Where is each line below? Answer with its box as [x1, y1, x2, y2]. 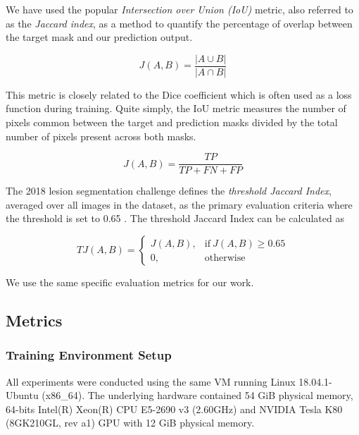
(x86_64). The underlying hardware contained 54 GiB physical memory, [42, 388, 353, 403]
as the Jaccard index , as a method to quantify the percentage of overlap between [6, 16, 353, 30]
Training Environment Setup [6, 346, 172, 364]
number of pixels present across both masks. [6, 128, 196, 143]
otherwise [204, 252, 246, 263]
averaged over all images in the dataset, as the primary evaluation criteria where [6, 197, 353, 212]
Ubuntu [6, 388, 39, 403]
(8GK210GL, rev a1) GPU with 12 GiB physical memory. [6, 415, 255, 430]
